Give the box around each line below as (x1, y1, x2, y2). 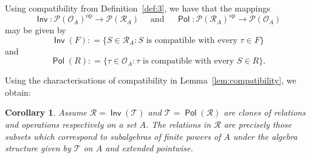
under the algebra (233, 130, 298, 142)
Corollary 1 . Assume (5, 106, 87, 119)
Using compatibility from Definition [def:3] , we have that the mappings (5, 2, 270, 14)
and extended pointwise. (105, 142, 193, 154)
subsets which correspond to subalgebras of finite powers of (5, 130, 221, 142)
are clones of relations (224, 106, 306, 119)
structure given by (5, 142, 71, 154)
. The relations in (146, 118, 211, 131)
